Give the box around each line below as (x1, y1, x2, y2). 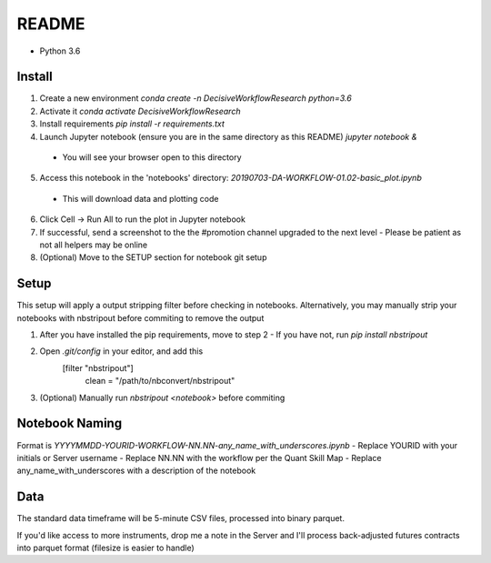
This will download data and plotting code (62, 193, 219, 204)
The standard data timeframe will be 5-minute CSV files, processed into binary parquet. (16, 513, 346, 524)
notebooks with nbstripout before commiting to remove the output (16, 312, 265, 323)
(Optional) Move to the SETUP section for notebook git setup (39, 252, 267, 263)
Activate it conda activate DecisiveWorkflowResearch (39, 106, 241, 116)
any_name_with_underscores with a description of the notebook (16, 465, 256, 477)
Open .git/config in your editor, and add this (39, 346, 204, 357)
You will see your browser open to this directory (62, 152, 242, 163)
